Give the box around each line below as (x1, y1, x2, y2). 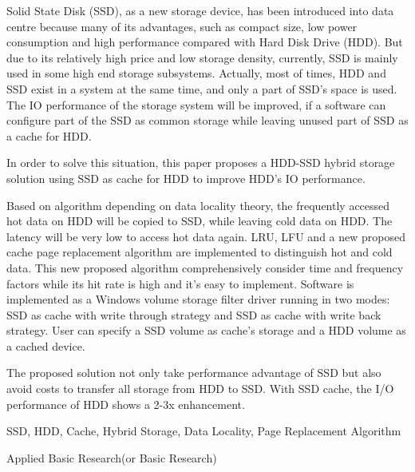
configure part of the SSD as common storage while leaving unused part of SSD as (6, 112, 409, 129)
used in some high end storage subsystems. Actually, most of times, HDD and (6, 65, 386, 81)
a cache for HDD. (6, 127, 92, 144)
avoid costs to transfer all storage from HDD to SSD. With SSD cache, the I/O (6, 380, 394, 397)
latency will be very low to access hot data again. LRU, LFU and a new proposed (6, 228, 405, 244)
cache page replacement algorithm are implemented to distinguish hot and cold (6, 244, 393, 260)
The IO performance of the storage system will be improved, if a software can (6, 96, 386, 113)
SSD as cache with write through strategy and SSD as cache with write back (6, 306, 381, 323)
